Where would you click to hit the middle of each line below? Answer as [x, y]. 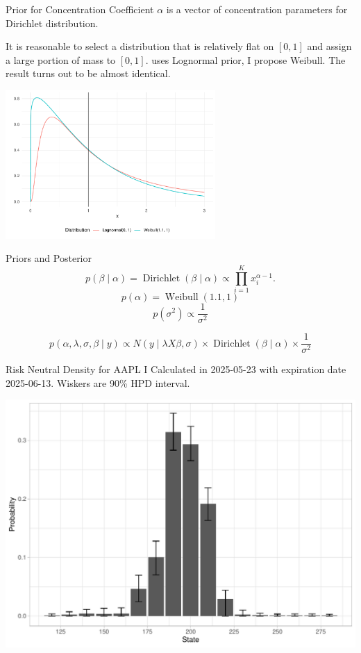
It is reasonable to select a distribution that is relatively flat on [140, 46]
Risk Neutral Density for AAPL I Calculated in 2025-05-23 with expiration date [176, 369]
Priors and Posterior [49, 258]
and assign [329, 46]
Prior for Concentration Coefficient [80, 9]
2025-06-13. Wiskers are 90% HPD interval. [98, 382]
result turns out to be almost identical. [88, 73]
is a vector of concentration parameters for [257, 9]
